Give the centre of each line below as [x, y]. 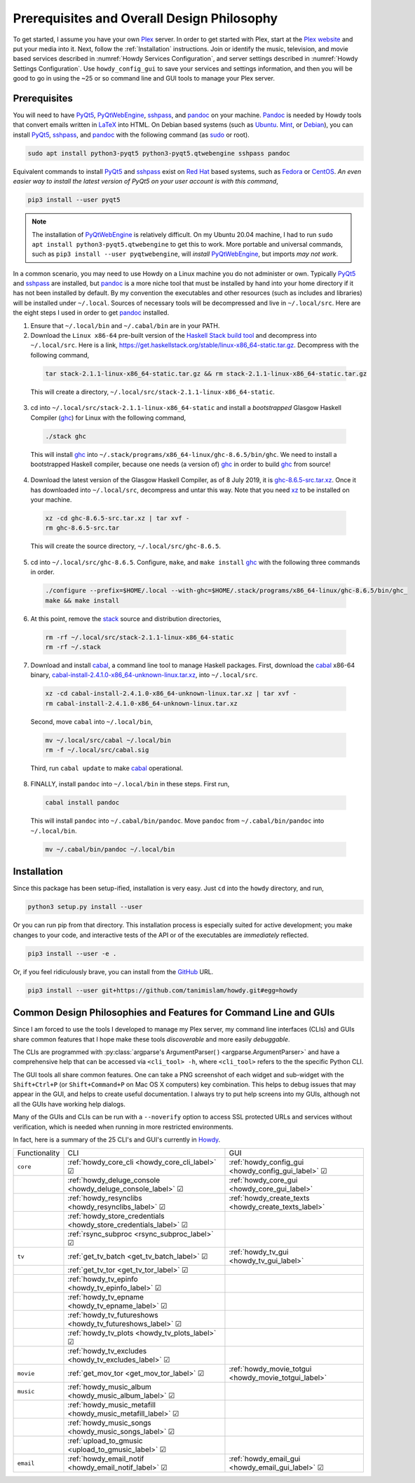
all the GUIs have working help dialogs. [69, 1104]
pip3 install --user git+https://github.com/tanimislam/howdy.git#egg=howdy [163, 990]
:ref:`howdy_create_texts [269, 1198]
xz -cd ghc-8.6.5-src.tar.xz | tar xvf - [117, 518]
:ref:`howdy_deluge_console [114, 1180]
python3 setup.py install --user [85, 907]
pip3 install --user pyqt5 [74, 200]
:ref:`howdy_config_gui [266, 1162]
